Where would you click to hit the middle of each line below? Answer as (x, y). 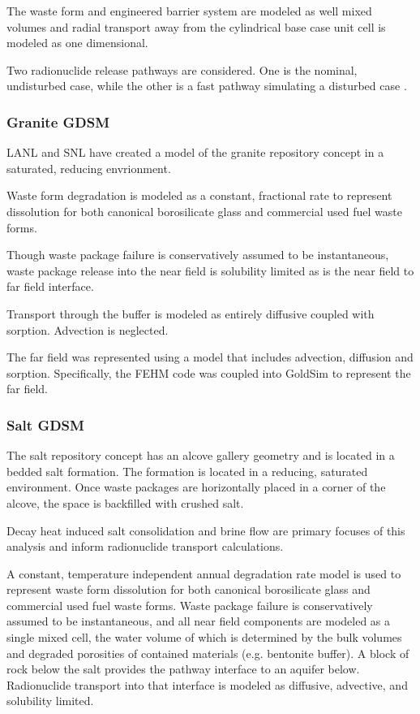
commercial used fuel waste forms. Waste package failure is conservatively (190, 605)
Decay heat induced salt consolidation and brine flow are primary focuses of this (206, 530)
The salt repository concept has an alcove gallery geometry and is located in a (201, 455)
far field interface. (50, 286)
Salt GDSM (45, 424)
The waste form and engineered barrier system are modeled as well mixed (189, 11)
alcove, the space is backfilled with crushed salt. (125, 502)
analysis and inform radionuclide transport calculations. (145, 546)
